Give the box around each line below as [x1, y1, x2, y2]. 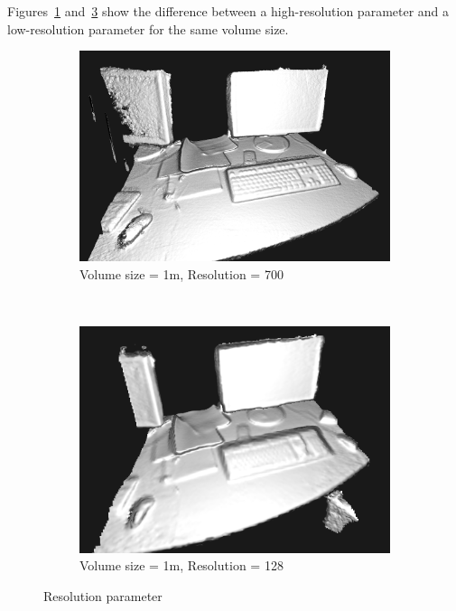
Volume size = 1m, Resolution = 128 [79, 556, 284, 575]
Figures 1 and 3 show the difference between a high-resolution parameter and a [7, 2, 450, 20]
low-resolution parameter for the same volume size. [7, 19, 289, 38]
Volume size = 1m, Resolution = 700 [79, 264, 284, 283]
